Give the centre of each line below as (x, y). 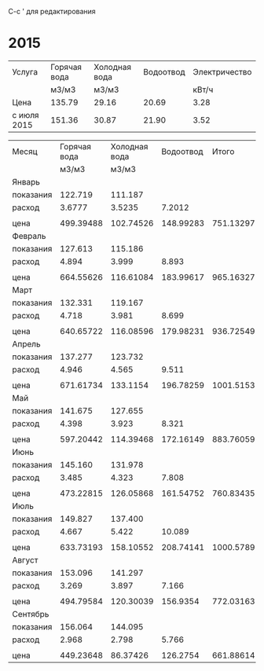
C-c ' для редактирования (52, 11)
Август (25, 559)
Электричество (222, 71)
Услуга (25, 71)
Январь (26, 181)
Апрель (26, 343)
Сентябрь (31, 614)
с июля (26, 115)
